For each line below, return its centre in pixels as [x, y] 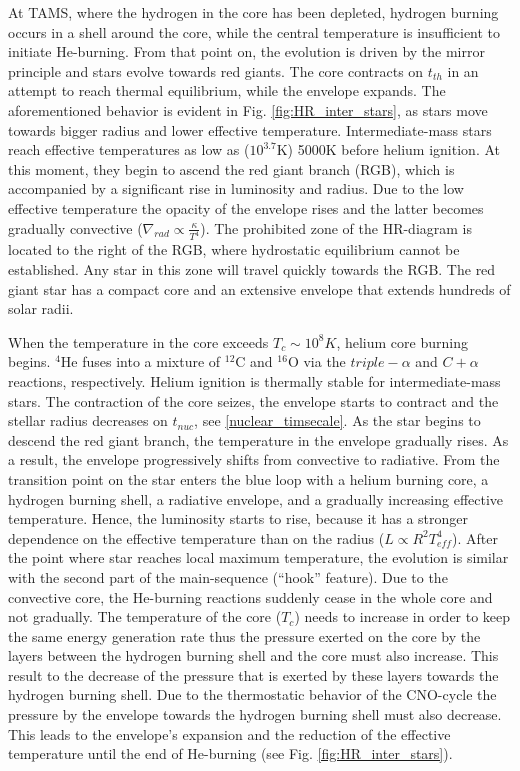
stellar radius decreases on [88, 420]
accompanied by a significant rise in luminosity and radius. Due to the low [236, 188]
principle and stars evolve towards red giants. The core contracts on [216, 70]
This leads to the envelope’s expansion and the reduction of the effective [229, 733]
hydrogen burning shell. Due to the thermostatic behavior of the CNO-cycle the [252, 694]
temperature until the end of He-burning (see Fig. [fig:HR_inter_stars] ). [230, 753]
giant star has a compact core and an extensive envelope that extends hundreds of [259, 288]
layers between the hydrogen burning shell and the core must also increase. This [253, 655]
